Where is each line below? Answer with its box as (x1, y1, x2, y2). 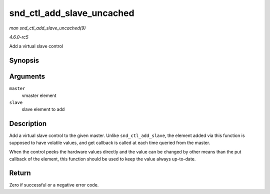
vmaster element (21, 92, 57, 98)
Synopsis (9, 56, 39, 65)
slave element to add (21, 106, 65, 112)
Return (9, 169, 31, 177)
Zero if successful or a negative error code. (9, 182, 99, 188)
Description (9, 119, 47, 128)
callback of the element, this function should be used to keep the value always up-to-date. (9, 155, 196, 162)
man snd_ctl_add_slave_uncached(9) (9, 25, 86, 31)
